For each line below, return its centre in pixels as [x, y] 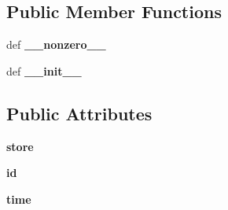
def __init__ [44, 70]
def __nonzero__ [56, 44]
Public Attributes [79, 113]
